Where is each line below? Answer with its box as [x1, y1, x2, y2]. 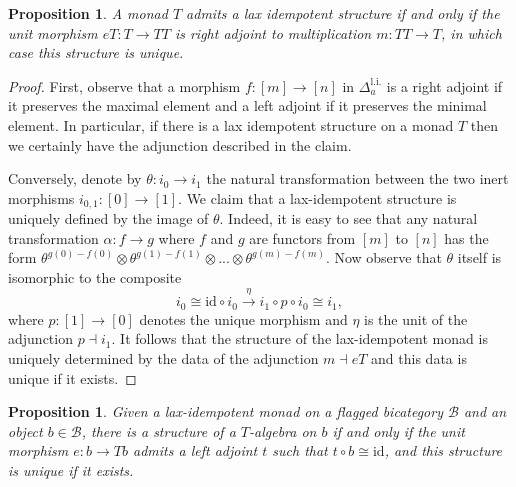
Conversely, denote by [8, 168, 142, 189]
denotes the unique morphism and [139, 308, 348, 329]
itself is [457, 247, 502, 268]
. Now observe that [325, 247, 442, 268]
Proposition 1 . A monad [8, 3, 168, 23]
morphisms [8, 187, 75, 208]
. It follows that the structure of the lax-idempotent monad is [111, 328, 488, 349]
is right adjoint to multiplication [174, 22, 372, 43]
